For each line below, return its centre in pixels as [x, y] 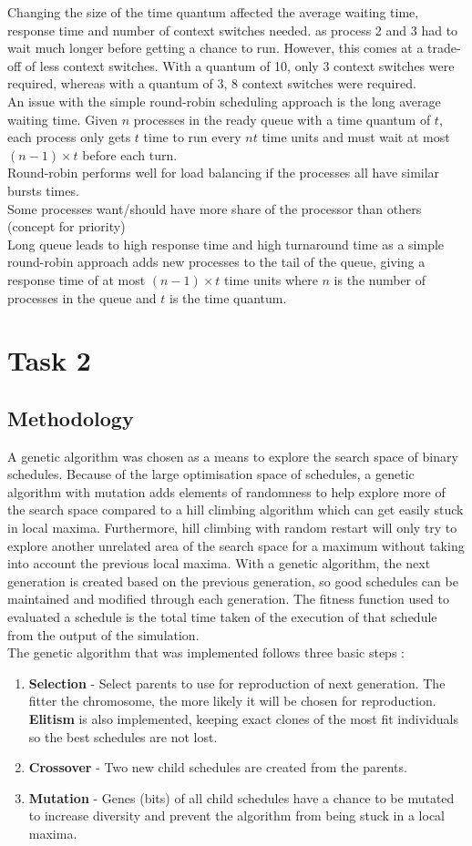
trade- [444, 48]
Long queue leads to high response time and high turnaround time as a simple [226, 244]
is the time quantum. [228, 297]
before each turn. [130, 154]
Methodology [71, 418]
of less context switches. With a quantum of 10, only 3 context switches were [240, 65]
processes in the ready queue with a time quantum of [282, 119]
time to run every [192, 137]
